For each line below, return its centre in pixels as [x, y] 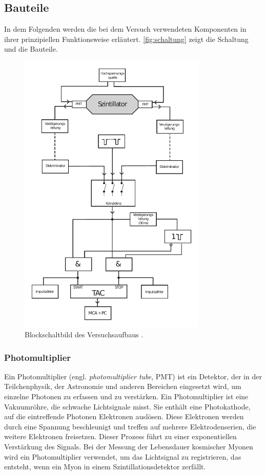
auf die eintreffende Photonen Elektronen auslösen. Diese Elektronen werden [124, 416]
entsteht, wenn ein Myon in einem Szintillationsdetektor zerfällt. [105, 467]
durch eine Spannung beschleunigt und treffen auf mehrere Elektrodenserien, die [130, 426]
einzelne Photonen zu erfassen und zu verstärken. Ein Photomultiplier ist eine [126, 396]
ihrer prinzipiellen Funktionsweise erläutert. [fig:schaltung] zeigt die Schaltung [126, 39]
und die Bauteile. [31, 49]
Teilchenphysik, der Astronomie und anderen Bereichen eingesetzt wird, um [123, 386]
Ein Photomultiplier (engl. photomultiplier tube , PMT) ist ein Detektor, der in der [133, 376]
